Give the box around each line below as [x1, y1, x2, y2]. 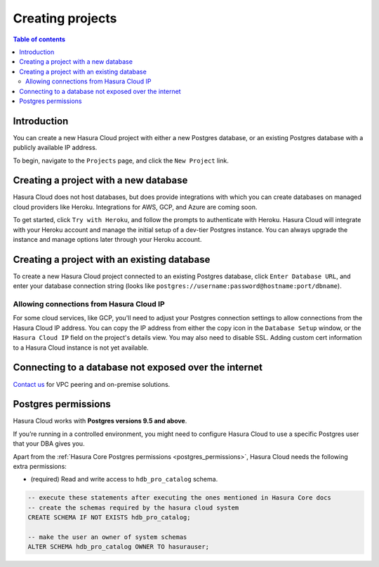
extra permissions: [13, 463, 67, 471]
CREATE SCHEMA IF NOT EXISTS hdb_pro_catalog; [27, 514, 191, 521]
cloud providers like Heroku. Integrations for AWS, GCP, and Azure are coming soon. [13, 203, 258, 211]
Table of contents [13, 35, 66, 43]
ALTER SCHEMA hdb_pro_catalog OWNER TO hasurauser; [27, 543, 210, 551]
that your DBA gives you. [13, 439, 85, 448]
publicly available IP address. [13, 144, 98, 152]
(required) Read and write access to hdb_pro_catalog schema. [30, 475, 218, 484]
